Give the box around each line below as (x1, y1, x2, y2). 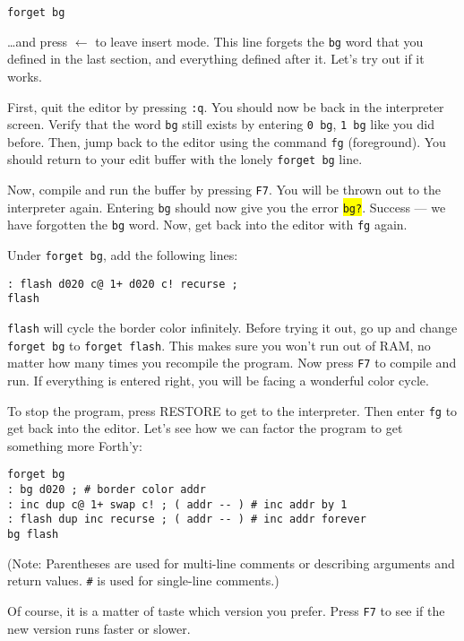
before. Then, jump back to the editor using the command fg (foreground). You (7, 132, 446, 151)
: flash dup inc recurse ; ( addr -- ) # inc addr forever (7, 513, 366, 526)
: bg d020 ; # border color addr (7, 483, 206, 497)
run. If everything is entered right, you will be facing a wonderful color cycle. (7, 371, 429, 390)
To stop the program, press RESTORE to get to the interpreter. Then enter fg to (7, 401, 458, 420)
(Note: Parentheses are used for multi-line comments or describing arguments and (7, 553, 455, 572)
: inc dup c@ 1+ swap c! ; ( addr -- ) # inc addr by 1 (7, 498, 348, 511)
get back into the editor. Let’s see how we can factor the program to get (7, 419, 403, 437)
